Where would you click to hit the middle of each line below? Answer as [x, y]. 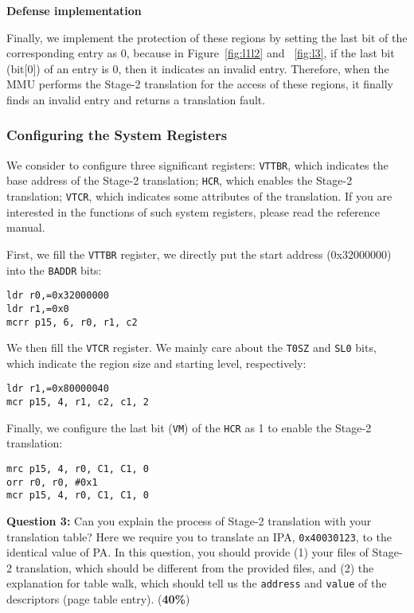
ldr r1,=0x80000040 [58, 389]
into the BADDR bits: [54, 269]
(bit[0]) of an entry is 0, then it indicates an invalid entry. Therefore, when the [198, 68]
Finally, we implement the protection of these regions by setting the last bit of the [207, 37]
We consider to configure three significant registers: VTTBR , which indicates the [197, 164]
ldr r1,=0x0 [38, 308]
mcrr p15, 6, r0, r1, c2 [72, 322]
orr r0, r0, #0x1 [52, 482]
